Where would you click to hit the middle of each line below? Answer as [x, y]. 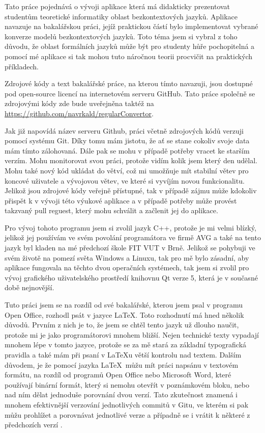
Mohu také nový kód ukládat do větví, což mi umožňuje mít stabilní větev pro [127, 170]
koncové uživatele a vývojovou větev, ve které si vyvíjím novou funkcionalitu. [125, 180]
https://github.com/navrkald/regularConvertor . [79, 113]
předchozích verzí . [34, 425]
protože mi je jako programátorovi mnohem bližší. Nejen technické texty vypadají [132, 334]
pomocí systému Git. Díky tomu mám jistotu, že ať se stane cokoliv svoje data [127, 141]
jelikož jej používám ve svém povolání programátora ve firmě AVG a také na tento [133, 237]
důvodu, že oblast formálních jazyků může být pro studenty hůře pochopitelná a [130, 46]
